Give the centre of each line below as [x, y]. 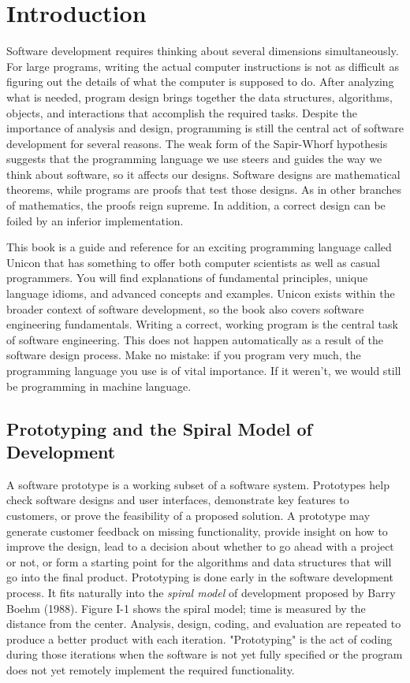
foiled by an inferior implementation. [95, 220]
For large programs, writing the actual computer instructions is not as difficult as [203, 66]
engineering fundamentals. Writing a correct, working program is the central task [202, 324]
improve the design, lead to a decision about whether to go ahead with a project [200, 546]
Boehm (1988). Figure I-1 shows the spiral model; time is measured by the [186, 608]
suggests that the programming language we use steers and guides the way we [194, 159]
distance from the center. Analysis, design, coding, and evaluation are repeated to [204, 624]
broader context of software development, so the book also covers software [185, 308]
